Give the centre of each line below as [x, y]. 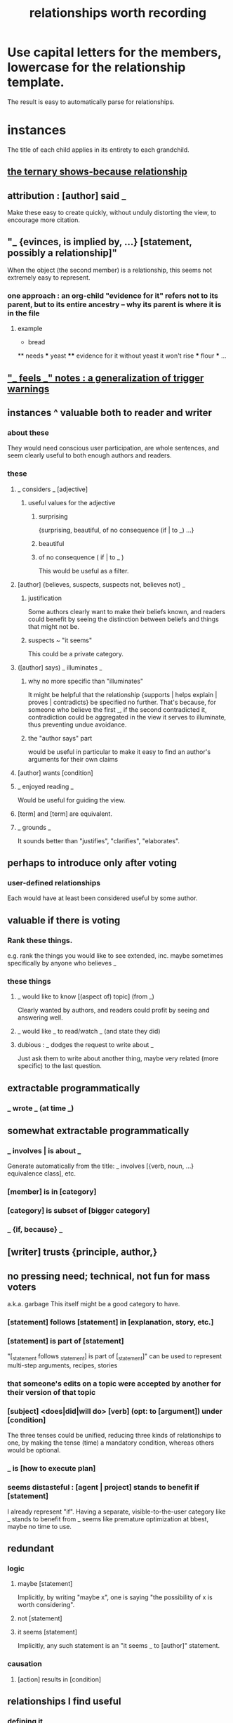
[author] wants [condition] [55, 773]
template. [36, 83]
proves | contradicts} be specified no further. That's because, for [122, 702]
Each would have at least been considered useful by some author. [102, 898]
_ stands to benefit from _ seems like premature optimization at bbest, [108, 1519]
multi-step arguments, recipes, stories [62, 1365]
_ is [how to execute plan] [52, 1469]
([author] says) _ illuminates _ [60, 667]
